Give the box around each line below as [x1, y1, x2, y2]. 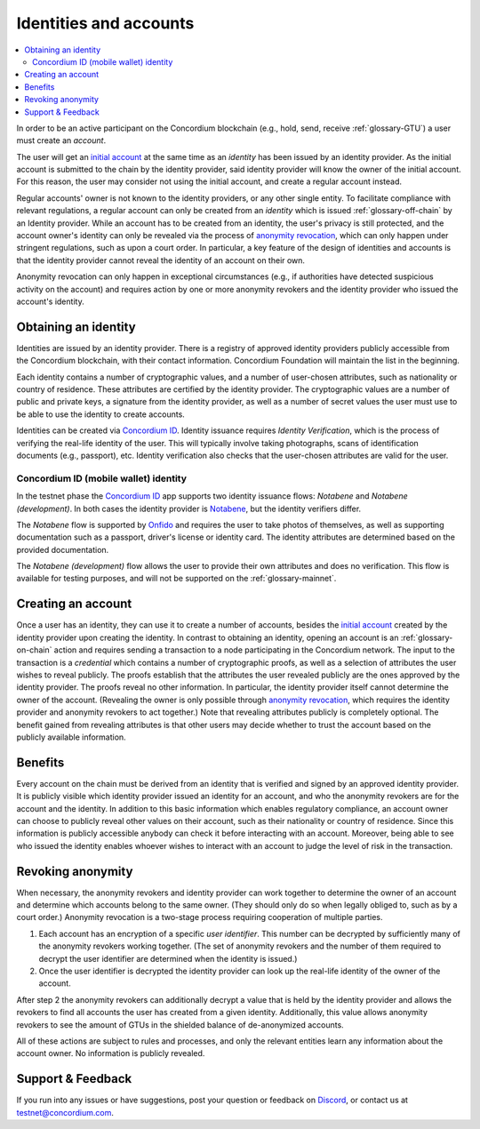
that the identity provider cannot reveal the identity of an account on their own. [16, 254, 306, 266]
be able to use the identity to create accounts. [16, 409, 186, 420]
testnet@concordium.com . [16, 1107, 115, 1117]
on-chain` [16, 645, 52, 655]
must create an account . [16, 135, 107, 146]
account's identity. [16, 296, 84, 307]
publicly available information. [16, 732, 126, 742]
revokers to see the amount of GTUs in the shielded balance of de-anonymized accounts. [16, 1019, 344, 1030]
